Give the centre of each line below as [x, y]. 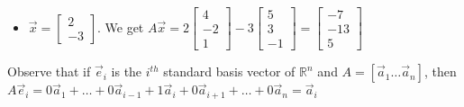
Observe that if [49, 71]
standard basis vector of [229, 71]
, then [441, 71]
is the [127, 71]
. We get [120, 27]
